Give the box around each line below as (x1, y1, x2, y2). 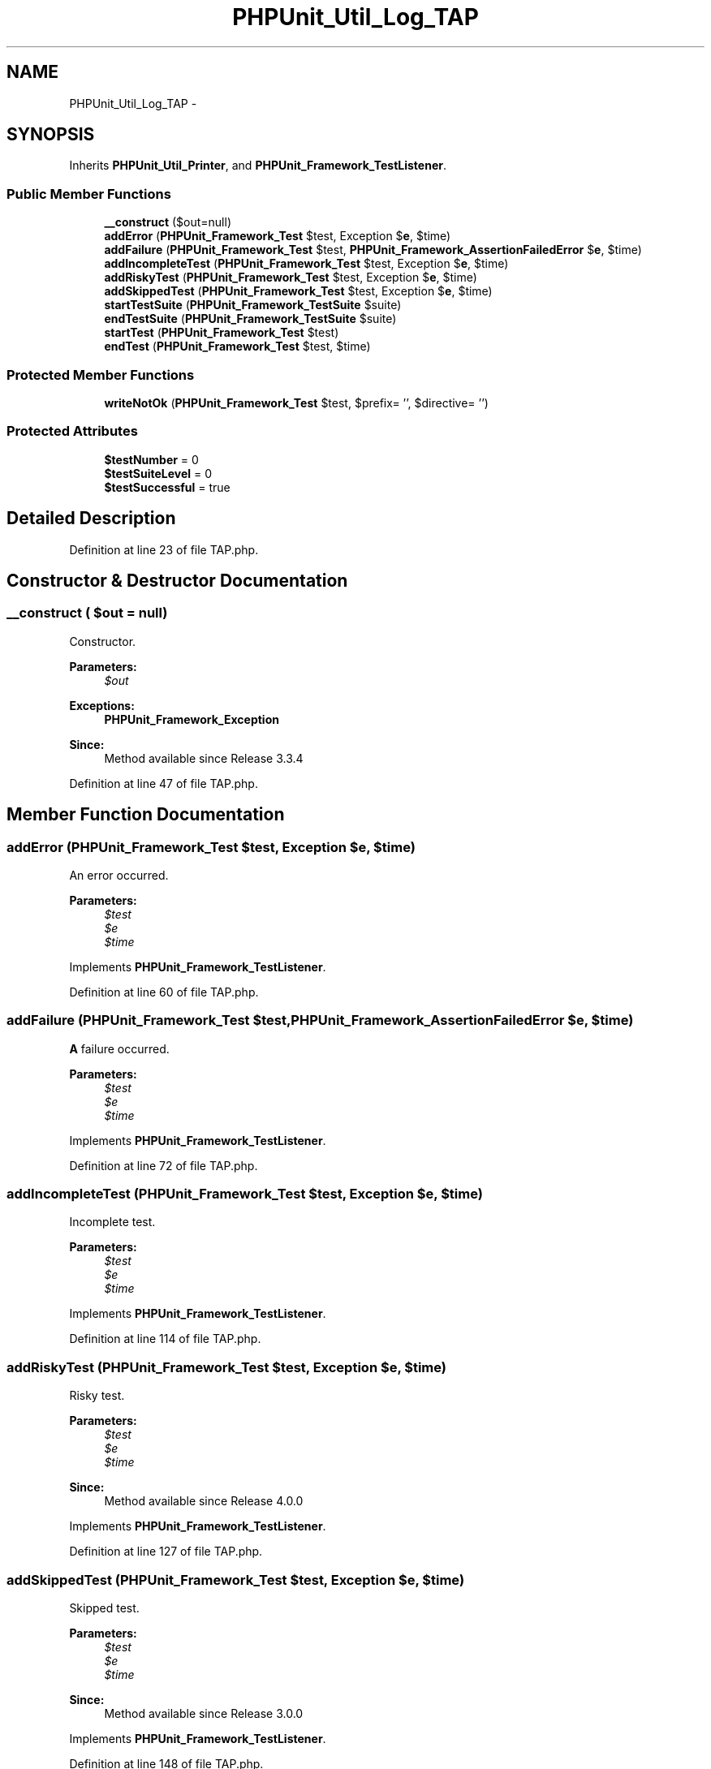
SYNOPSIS (6, 124, 95, 145)
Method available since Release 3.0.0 (104, 1706, 304, 1720)
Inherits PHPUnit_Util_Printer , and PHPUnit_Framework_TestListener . (69, 158, 447, 173)
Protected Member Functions (6, 366, 195, 383)
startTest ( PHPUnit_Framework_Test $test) (104, 325, 339, 340)
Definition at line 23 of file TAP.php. (69, 542, 259, 557)
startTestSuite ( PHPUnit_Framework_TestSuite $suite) (104, 298, 402, 312)
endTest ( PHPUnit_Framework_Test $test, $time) (104, 339, 371, 354)
